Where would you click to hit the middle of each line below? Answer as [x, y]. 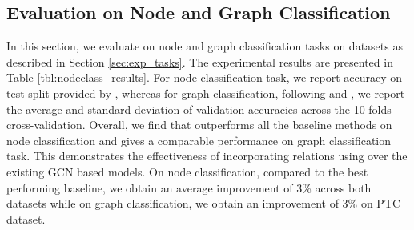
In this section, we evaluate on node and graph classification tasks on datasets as [205, 46]
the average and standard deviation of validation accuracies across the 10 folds [199, 109]
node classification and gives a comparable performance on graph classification [199, 140]
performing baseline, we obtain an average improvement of [150, 187]
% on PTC [374, 203]
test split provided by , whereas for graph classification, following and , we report [206, 93]
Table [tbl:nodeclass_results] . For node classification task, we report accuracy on [205, 77]
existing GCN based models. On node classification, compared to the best [187, 171]
